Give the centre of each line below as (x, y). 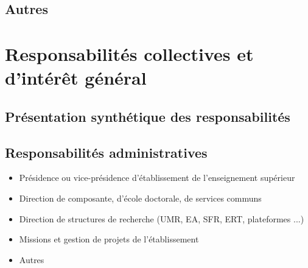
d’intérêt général (76, 78)
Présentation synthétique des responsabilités (148, 116)
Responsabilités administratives (106, 152)
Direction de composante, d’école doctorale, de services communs (140, 198)
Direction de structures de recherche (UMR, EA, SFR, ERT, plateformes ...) (162, 218)
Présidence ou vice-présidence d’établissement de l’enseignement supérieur (157, 178)
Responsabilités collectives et (129, 53)
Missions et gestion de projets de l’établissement (109, 239)
